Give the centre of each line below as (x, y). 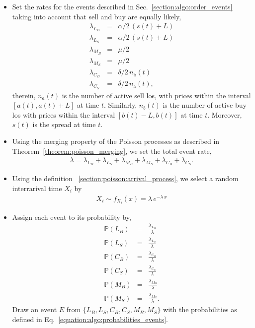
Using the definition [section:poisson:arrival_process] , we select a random (125, 178)
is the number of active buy (205, 105)
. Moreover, (225, 114)
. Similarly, (120, 105)
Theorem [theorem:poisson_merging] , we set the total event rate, (112, 151)
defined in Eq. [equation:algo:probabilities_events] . (90, 319)
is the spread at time (64, 124)
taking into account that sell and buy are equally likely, (97, 16)
